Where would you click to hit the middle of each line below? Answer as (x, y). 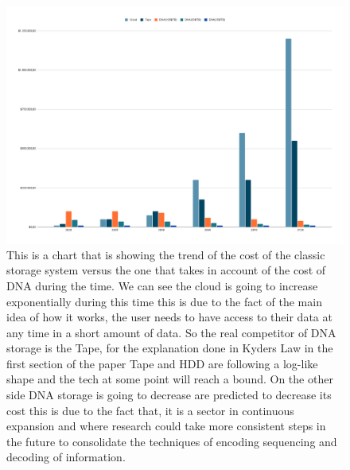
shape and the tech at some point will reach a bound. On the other (170, 379)
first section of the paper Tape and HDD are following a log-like (162, 363)
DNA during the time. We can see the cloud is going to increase (162, 285)
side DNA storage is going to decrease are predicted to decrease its (169, 395)
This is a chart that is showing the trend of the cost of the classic (166, 254)
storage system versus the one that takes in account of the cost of (166, 270)
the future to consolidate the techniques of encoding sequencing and (172, 441)
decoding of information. (66, 457)
